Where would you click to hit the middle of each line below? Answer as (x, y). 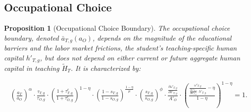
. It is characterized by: (106, 68)
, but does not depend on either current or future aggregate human (140, 57)
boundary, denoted (31, 37)
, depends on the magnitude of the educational (162, 37)
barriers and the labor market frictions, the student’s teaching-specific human (121, 48)
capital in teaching (32, 68)
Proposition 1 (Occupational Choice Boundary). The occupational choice (117, 28)
